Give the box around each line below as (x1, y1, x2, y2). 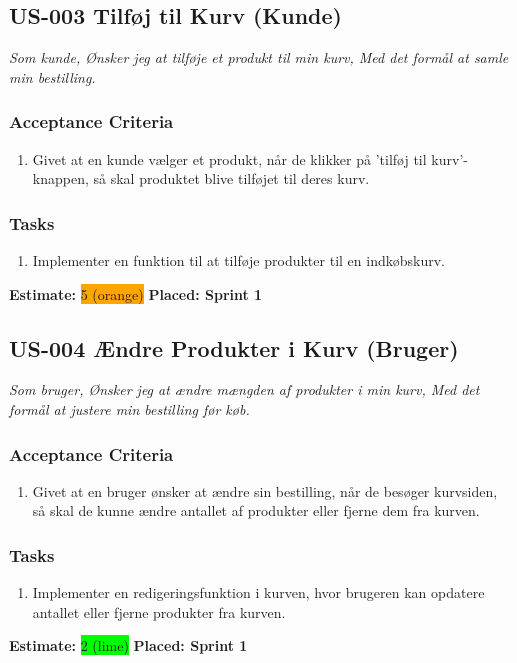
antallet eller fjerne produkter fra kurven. (32, 601, 286, 622)
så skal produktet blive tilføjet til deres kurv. (93, 168, 370, 189)
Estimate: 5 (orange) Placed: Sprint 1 (9, 283, 263, 304)
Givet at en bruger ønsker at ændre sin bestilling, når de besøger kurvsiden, (32, 480, 498, 501)
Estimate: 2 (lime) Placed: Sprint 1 (9, 635, 248, 656)
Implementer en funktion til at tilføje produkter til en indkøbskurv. (32, 250, 445, 271)
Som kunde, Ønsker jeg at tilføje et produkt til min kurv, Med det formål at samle (9, 47, 509, 68)
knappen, (32, 168, 89, 189)
